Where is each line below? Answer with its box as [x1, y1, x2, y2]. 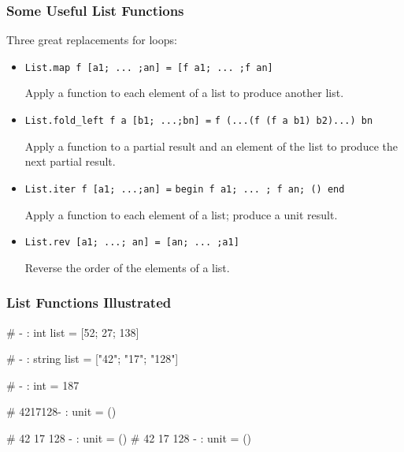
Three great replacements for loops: [6, 32, 177, 48]
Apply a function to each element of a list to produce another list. [24, 84, 344, 101]
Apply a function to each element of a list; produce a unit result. [24, 206, 338, 222]
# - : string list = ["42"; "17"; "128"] [6, 350, 179, 367]
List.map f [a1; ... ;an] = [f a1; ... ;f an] [24, 62, 273, 73]
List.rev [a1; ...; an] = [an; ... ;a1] [24, 237, 239, 248]
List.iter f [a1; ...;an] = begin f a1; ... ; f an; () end [24, 183, 345, 195]
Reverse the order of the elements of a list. [24, 259, 230, 275]
